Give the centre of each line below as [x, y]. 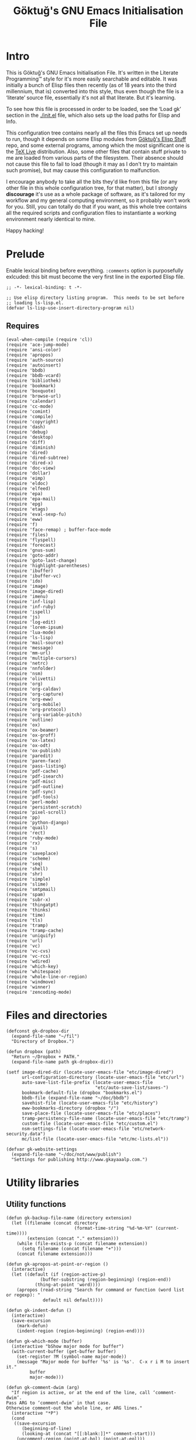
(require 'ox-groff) [31, 735]
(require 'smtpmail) [31, 889]
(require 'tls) [25, 920]
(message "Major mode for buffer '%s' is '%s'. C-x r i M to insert [103, 1362]
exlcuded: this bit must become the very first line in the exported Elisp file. [96, 277]
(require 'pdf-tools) [32, 797]
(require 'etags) [27, 509]
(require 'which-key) [32, 966]
